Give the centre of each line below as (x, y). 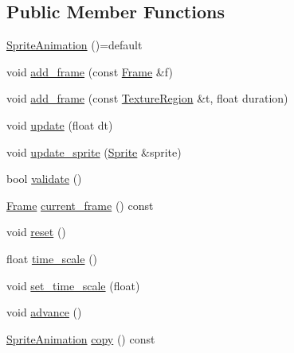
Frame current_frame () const (80, 205)
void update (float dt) (60, 124)
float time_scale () (52, 258)
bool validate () (44, 178)
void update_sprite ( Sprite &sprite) (94, 151)
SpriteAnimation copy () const (81, 338)
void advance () (44, 312)
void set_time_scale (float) (73, 285)
